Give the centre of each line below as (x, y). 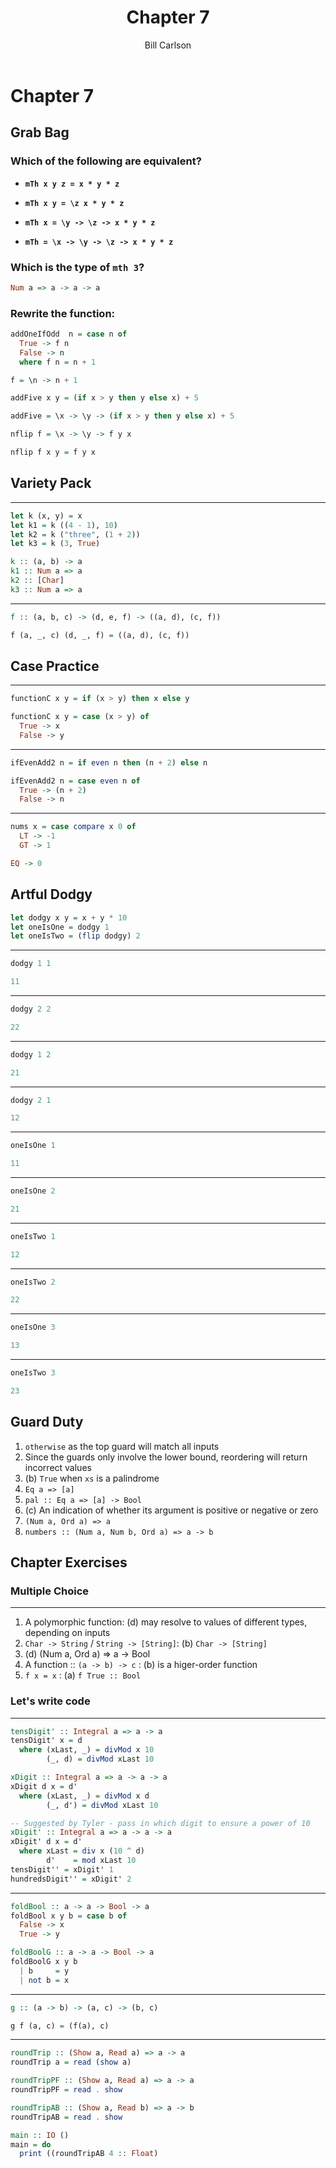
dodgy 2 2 (31, 1009)
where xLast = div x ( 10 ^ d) (82, 1851)
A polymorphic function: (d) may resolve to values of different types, (166, 1622)
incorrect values (58, 1467)
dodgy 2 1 (31, 1100)
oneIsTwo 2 (33, 1282)
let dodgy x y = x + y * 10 (69, 917)
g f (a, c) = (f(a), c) (60, 2026)
